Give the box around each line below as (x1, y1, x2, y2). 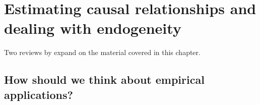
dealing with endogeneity (4, 18, 181, 38)
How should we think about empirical (4, 72, 205, 87)
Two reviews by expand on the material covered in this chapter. (4, 47, 201, 58)
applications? (4, 86, 73, 102)
